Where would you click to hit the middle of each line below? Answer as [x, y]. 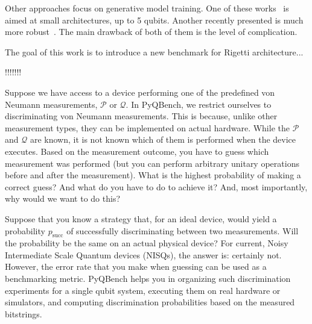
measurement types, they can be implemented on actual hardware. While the [147, 127]
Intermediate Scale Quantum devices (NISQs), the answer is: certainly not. [143, 254]
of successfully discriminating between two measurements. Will [183, 230]
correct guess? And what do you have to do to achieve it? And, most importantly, [156, 186]
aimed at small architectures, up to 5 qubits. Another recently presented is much [154, 20]
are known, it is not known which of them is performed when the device [163, 139]
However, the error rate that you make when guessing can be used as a [136, 266]
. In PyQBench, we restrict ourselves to [199, 104]
